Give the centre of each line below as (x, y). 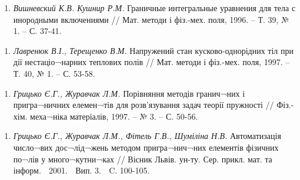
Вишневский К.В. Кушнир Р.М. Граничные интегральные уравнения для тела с (154, 8)
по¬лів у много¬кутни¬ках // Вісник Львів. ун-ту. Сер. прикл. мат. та (143, 159)
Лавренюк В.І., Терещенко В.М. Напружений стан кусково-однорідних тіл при (153, 50)
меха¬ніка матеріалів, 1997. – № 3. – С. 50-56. (114, 116)
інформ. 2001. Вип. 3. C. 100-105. (81, 170)
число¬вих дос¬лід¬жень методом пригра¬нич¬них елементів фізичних (146, 147)
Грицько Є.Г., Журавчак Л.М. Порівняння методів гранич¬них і (129, 93)
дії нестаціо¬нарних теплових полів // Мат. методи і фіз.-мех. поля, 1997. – (151, 62)
